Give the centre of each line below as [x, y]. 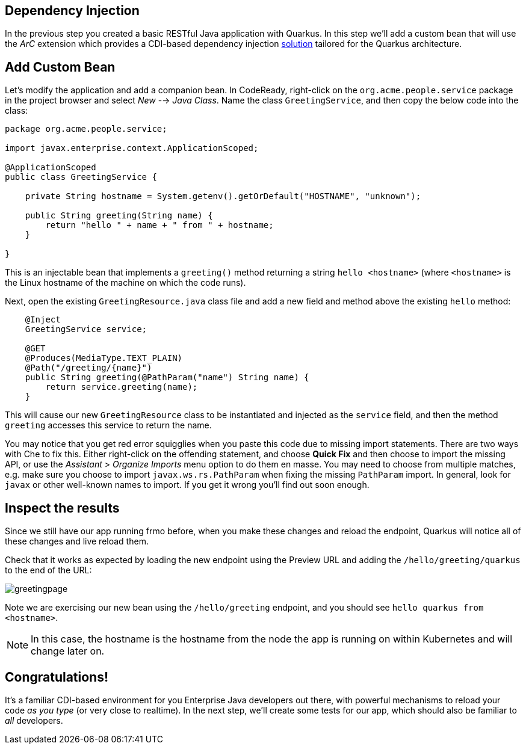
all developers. [34, 720]
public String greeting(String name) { [119, 216]
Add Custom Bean [60, 67]
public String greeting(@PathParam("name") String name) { [167, 378]
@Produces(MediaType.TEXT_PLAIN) [104, 358]
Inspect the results [62, 508]
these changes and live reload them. [77, 541]
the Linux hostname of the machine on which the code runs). [125, 283]
